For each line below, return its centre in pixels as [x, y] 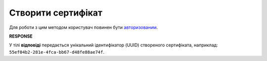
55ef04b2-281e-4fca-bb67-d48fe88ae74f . [57, 52]
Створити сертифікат [56, 13]
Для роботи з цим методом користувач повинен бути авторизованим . [84, 27]
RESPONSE [21, 36]
